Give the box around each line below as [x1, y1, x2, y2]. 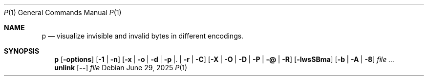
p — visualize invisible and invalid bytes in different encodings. [42, 32, 244, 40]
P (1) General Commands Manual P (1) [4, 8, 122, 17]
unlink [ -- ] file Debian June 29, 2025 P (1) [54, 63, 188, 72]
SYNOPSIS [4, 47, 40, 55]
